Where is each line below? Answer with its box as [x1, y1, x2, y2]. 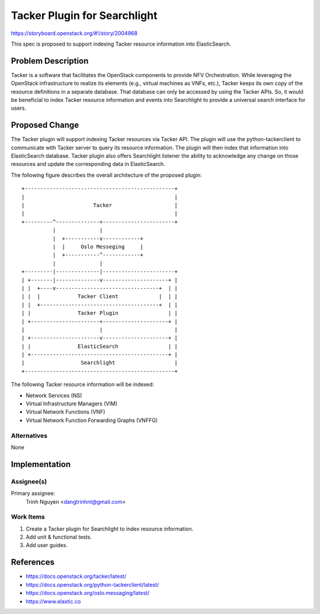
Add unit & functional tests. [25, 533, 92, 541]
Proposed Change [11, 120, 79, 130]
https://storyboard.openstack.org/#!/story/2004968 [11, 30, 137, 37]
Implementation [11, 459, 71, 469]
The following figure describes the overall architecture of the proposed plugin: [11, 171, 202, 178]
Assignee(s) [11, 477, 47, 485]
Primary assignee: [11, 490, 56, 497]
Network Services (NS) [25, 392, 82, 399]
